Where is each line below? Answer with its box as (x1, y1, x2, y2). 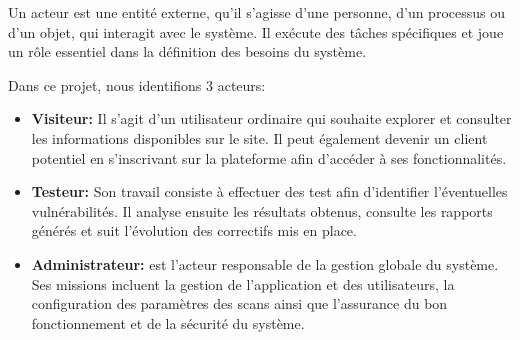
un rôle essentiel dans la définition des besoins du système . (8, 41, 367, 62)
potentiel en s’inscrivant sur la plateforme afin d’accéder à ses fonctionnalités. (31, 147, 507, 168)
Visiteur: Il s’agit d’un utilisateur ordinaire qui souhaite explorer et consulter (31, 108, 512, 129)
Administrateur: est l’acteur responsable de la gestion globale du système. (31, 253, 499, 274)
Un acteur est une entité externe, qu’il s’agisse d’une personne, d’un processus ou (8, 2, 505, 22)
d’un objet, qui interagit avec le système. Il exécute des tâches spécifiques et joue (8, 21, 504, 42)
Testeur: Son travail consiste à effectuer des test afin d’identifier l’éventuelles (31, 181, 508, 202)
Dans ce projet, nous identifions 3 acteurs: (8, 74, 266, 95)
